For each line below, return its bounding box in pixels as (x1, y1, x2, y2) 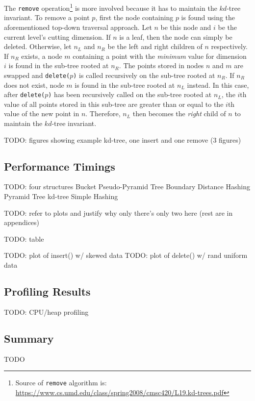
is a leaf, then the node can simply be (119, 31, 232, 42)
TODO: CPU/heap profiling (4, 306, 89, 317)
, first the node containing (95, 12, 174, 23)
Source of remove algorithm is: (15, 377, 107, 388)
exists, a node (21, 50, 62, 61)
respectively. (211, 41, 248, 51)
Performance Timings (4, 158, 115, 174)
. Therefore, (85, 108, 121, 119)
